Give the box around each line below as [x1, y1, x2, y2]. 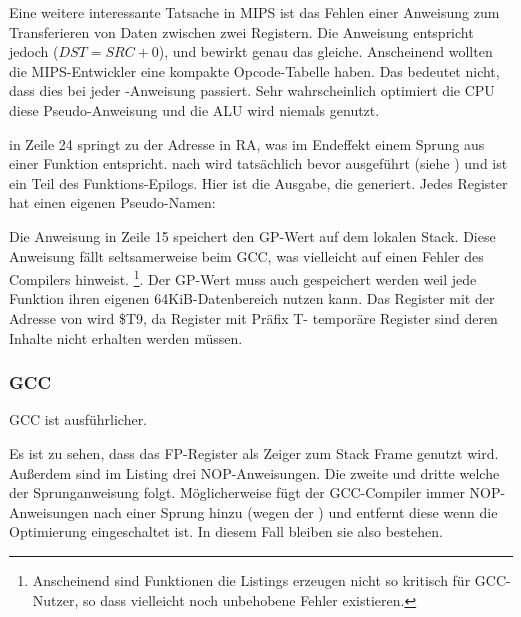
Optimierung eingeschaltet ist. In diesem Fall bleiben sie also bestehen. [9, 521, 443, 542]
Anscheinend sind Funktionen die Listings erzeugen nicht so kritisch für [32, 569, 471, 590]
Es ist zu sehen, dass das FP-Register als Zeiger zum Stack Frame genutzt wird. [9, 442, 499, 463]
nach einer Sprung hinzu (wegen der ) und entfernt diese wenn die [93, 501, 498, 522]
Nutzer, [32, 589, 79, 610]
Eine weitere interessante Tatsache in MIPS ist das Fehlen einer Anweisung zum [9, 2, 500, 22]
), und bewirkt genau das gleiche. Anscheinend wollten [158, 41, 493, 62]
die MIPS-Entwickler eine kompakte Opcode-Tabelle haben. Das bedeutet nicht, [9, 60, 500, 81]
